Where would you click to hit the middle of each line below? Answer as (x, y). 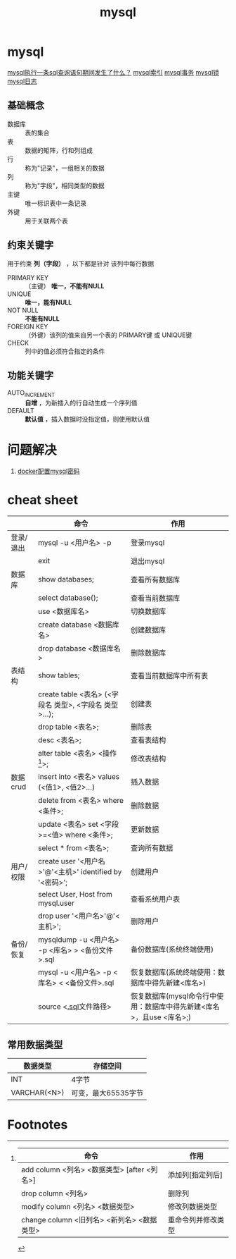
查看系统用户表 (156, 899)
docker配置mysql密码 (48, 471)
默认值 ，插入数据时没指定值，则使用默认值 (87, 419)
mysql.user (57, 903)
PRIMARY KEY (28, 277)
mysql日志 (22, 81)
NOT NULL (23, 310)
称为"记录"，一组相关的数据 (65, 168)
